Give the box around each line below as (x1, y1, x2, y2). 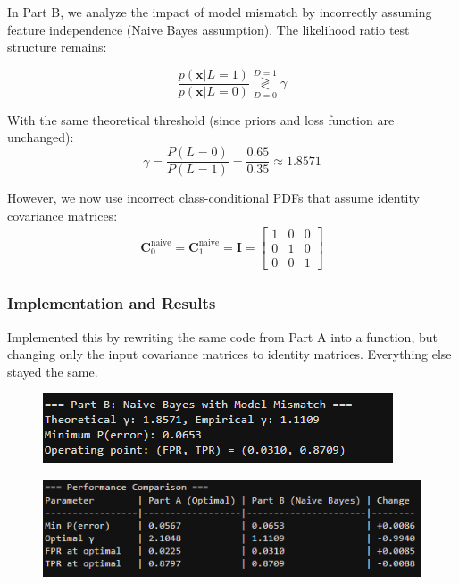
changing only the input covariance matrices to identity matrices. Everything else (7, 345, 452, 363)
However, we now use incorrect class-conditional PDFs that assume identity (7, 188, 420, 207)
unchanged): (7, 128, 74, 146)
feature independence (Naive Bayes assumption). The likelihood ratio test (7, 20, 410, 38)
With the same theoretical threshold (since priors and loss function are (7, 110, 395, 129)
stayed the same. (7, 362, 98, 380)
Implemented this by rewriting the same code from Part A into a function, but (7, 327, 438, 346)
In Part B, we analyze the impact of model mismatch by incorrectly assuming (7, 3, 432, 21)
